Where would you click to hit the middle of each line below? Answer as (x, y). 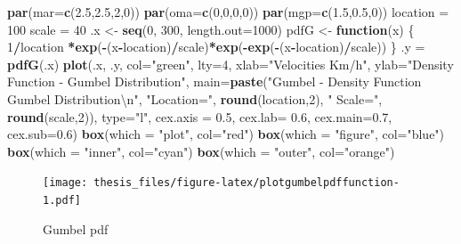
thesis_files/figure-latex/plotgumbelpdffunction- (247, 183)
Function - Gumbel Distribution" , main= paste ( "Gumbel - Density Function (214, 81)
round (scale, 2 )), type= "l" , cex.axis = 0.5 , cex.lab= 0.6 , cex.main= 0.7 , (200, 116)
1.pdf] (62, 200)
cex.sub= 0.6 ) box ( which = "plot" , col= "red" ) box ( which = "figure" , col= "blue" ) (226, 134)
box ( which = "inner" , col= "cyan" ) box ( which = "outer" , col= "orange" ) (201, 151)
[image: (65, 183)
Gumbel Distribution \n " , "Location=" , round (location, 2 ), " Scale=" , (195, 98)
